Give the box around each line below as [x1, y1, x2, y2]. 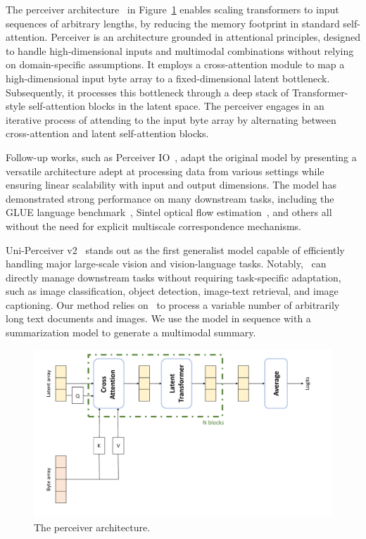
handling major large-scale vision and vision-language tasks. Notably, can [6, 256, 327, 271]
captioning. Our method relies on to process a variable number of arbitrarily [6, 297, 340, 312]
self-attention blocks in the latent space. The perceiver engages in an [28, 99, 324, 113]
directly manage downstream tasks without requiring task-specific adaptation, [6, 269, 341, 284]
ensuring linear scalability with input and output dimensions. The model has [6, 177, 336, 192]
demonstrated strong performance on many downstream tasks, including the [6, 191, 334, 205]
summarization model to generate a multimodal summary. [6, 325, 256, 340]
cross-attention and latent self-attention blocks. [6, 126, 209, 141]
